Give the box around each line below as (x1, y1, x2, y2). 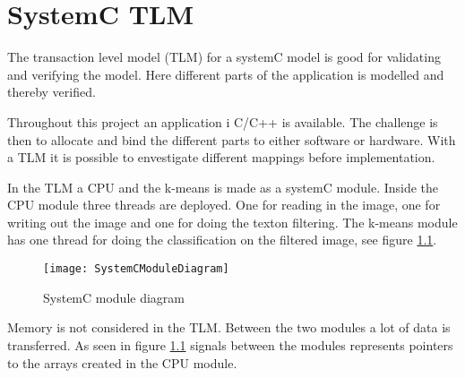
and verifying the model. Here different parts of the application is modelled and (7, 64, 444, 83)
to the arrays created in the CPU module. (7, 353, 237, 372)
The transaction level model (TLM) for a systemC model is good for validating (7, 47, 441, 66)
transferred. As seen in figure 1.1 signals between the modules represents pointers (7, 335, 453, 354)
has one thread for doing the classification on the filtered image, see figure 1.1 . (7, 230, 437, 249)
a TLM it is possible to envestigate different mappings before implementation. (7, 148, 435, 167)
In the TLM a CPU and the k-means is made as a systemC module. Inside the (7, 177, 439, 196)
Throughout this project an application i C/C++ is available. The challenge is (7, 112, 438, 131)
